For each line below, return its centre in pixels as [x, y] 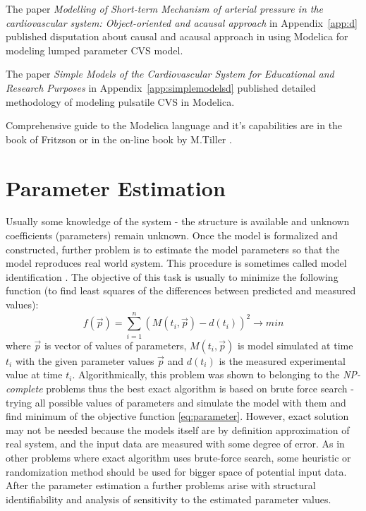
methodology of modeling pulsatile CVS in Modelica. [120, 101]
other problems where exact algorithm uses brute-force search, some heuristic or [178, 457]
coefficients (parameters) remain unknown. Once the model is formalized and [172, 235]
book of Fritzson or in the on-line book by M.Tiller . [119, 139]
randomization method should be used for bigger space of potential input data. [176, 471]
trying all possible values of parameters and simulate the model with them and [176, 402]
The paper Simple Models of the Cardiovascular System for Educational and [170, 74]
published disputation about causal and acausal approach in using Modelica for [177, 36]
